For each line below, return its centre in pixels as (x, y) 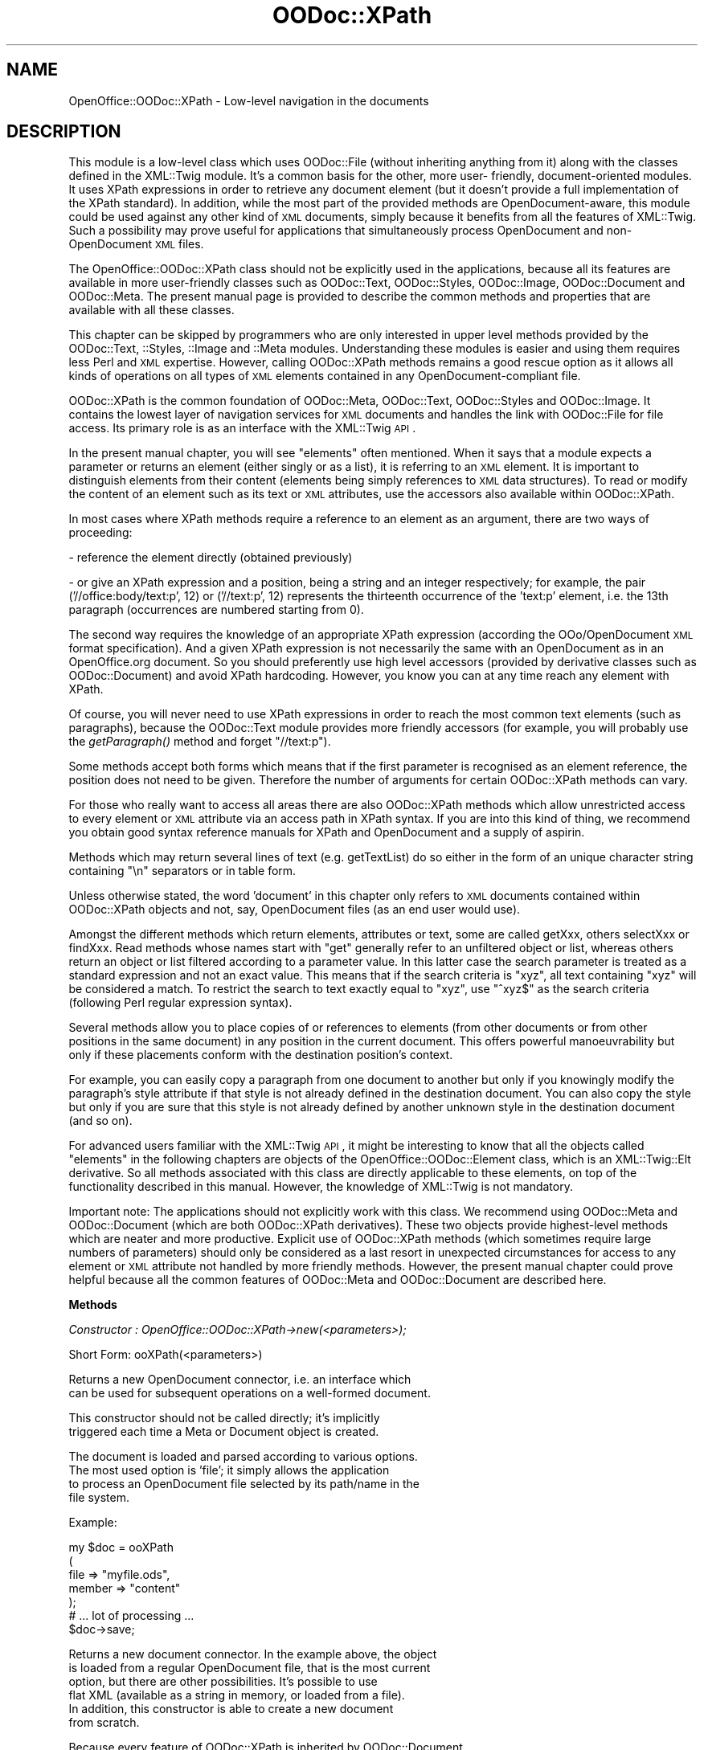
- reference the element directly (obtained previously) (211, 558)
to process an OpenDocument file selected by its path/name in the (244, 1484)
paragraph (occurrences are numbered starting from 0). (216, 610)
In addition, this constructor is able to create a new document (231, 1709)
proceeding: (100, 533)
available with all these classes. (151, 310)
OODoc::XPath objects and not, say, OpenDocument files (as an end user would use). (295, 910)
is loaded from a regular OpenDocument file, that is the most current (250, 1668)
